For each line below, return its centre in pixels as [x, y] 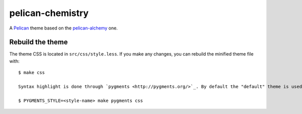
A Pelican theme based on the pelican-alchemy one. [63, 28]
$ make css [32, 73]
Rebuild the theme [39, 42]
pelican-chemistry [49, 13]
